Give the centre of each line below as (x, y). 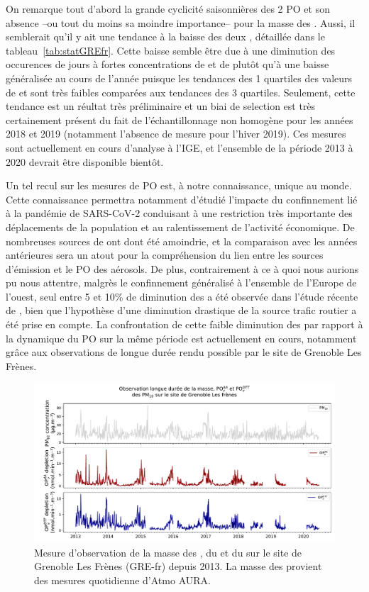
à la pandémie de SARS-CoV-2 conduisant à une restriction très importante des (179, 213)
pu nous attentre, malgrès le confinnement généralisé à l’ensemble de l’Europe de (181, 283)
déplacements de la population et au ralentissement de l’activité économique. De (180, 227)
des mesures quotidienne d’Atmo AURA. (122, 580)
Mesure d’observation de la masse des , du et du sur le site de (168, 552)
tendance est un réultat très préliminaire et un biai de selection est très (161, 106)
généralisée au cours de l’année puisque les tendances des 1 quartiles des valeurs (179, 78)
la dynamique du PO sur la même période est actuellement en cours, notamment (181, 338)
